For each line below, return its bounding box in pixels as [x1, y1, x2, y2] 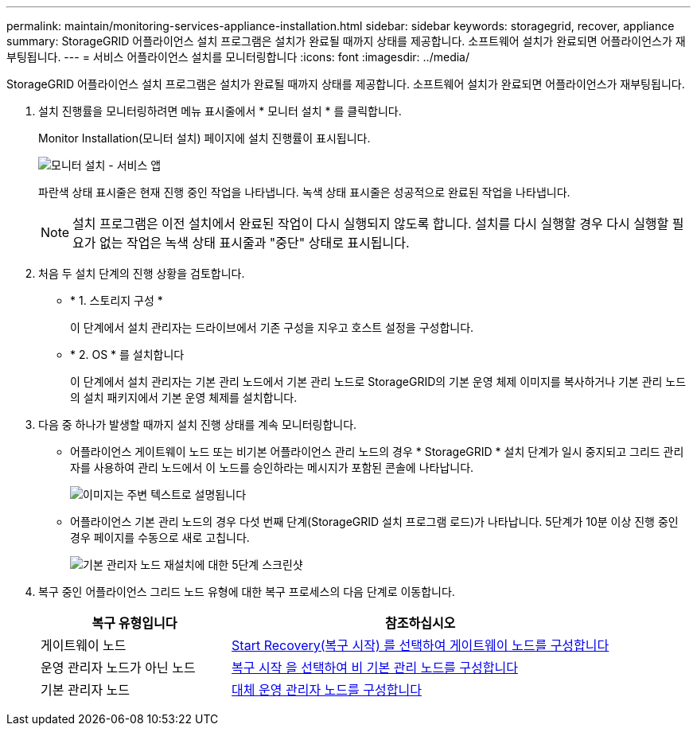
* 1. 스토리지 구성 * [70, 294, 163, 307]
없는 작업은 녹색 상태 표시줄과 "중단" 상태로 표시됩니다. [99, 235, 410, 251]
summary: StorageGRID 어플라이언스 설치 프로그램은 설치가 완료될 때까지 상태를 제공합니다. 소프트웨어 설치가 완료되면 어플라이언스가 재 [6, 34, 686, 48]
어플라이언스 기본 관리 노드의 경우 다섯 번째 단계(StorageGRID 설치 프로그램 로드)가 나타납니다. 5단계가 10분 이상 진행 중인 [70, 515, 679, 528]
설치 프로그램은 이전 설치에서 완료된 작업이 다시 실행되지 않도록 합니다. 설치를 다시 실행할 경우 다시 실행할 [72, 216, 669, 232]
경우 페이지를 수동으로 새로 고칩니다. [70, 531, 250, 544]
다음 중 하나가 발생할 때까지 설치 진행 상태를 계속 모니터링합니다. [38, 418, 357, 431]
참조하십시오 [385, 615, 456, 631]
